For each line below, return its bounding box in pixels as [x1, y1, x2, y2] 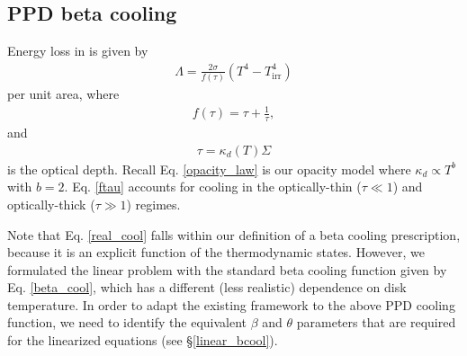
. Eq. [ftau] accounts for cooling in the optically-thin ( [64, 177, 362, 196]
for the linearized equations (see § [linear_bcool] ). [7, 331, 278, 350]
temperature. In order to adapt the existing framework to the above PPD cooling [7, 295, 455, 314]
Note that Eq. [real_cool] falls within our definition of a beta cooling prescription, [7, 225, 461, 244]
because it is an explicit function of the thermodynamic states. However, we [7, 243, 425, 262]
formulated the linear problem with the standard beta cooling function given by [7, 260, 447, 279]
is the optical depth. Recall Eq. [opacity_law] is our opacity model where [7, 159, 411, 178]
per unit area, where [7, 85, 120, 103]
